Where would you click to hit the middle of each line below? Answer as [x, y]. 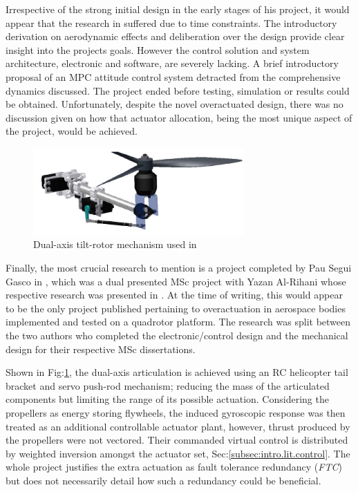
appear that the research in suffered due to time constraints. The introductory [171, 22]
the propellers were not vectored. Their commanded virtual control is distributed [177, 440]
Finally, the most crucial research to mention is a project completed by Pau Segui [179, 268]
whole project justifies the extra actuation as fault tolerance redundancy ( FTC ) [174, 467]
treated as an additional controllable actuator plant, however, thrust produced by [178, 426]
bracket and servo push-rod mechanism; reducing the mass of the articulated [168, 385]
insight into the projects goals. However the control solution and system [158, 49]
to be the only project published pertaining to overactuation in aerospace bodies [176, 308]
